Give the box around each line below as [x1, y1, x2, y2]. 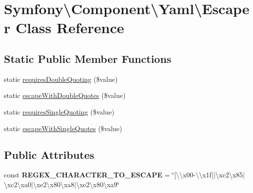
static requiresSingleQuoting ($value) [4, 106, 115, 116]
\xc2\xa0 [4, 179, 31, 189]
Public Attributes [4, 147, 95, 162]
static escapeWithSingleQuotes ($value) [4, 123, 122, 133]
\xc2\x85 [215, 170, 243, 180]
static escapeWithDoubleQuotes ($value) [4, 90, 126, 100]
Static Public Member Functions [4, 51, 172, 66]
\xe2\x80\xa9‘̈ [76, 179, 119, 189]
